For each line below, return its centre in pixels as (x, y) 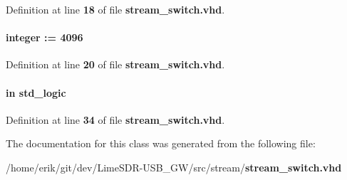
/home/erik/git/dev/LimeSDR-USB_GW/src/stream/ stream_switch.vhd (174, 167)
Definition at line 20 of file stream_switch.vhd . (115, 64)
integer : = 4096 (45, 37)
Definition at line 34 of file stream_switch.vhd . (115, 119)
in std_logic (36, 92)
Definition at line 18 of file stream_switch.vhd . (115, 9)
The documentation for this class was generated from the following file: (161, 143)
